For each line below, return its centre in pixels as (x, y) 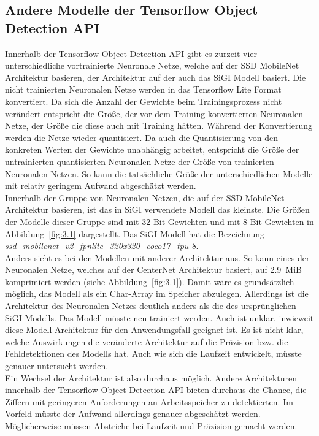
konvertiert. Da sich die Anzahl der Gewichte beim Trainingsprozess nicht (144, 101)
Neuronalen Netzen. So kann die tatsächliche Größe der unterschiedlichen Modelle (159, 173)
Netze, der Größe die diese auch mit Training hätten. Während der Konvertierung (159, 125)
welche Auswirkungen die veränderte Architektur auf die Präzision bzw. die (147, 341)
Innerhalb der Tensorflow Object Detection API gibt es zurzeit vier (131, 53)
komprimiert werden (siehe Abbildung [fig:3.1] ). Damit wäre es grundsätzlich (150, 281)
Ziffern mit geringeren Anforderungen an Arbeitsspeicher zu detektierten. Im (149, 401)
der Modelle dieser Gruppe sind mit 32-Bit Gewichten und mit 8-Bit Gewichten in (159, 221)
